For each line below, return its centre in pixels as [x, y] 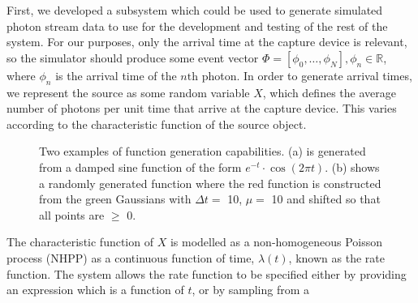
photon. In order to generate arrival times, [307, 75]
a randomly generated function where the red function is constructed [210, 183]
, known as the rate [336, 257]
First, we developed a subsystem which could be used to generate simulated [195, 10]
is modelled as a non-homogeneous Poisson [276, 242]
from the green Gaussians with [115, 199]
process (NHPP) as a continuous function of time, [131, 257]
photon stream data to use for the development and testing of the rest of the [197, 26]
